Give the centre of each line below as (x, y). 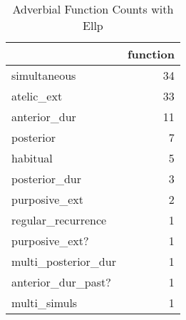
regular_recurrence (59, 220)
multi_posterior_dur (64, 261)
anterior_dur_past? (61, 282)
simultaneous (44, 75)
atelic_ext (37, 96)
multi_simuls (45, 303)
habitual (32, 158)
